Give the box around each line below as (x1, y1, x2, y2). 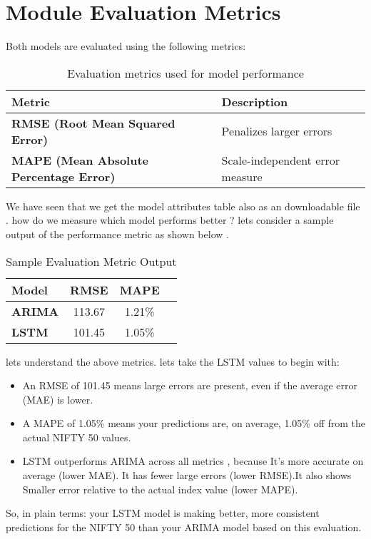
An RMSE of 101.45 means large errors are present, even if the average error (22, 378, 357, 393)
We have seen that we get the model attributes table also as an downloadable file (6, 198, 360, 213)
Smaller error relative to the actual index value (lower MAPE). (22, 481, 298, 496)
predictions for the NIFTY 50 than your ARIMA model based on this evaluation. (6, 519, 362, 534)
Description (221, 93, 288, 110)
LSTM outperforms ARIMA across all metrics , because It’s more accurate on (22, 453, 364, 468)
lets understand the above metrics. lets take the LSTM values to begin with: (6, 354, 340, 369)
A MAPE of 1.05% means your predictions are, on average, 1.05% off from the (22, 416, 366, 431)
